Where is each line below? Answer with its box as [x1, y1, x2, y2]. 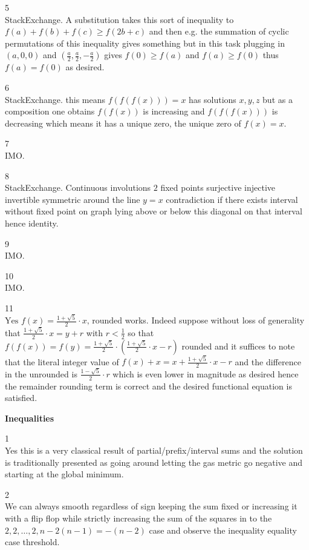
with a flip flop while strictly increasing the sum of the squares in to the [5, 511, 272, 524]
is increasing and [143, 105, 205, 118]
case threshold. [5, 535, 60, 548]
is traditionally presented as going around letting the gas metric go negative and [5, 456, 303, 468]
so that [128, 326, 154, 339]
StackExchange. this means [5, 93, 106, 105]
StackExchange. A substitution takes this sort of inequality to [5, 13, 234, 25]
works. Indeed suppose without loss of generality [125, 314, 305, 326]
